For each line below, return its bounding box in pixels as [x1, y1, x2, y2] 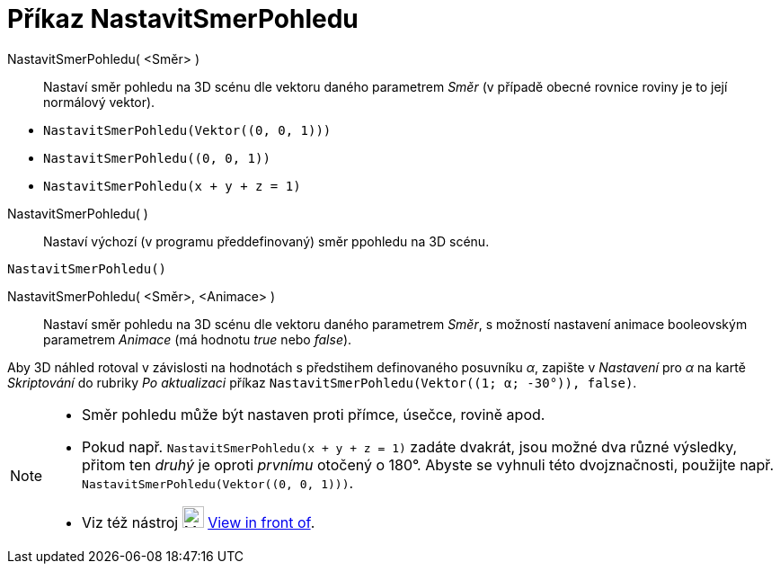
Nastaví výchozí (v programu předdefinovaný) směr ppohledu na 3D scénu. [43, 233, 490, 249]
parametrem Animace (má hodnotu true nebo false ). [43, 331, 352, 347]
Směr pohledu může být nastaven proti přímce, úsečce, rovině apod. [82, 405, 545, 424]
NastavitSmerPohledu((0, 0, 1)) [43, 150, 270, 165]
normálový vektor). [43, 94, 155, 110]
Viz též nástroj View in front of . [82, 513, 315, 531]
